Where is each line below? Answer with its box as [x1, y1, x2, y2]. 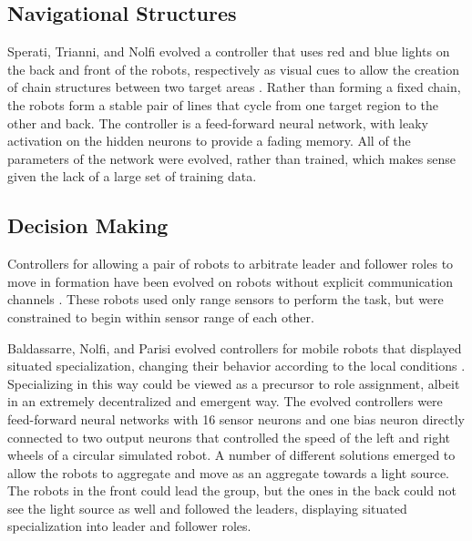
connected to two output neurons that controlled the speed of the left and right [7, 427, 451, 446]
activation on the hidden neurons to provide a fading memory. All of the [7, 131, 411, 150]
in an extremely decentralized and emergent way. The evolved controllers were [7, 392, 443, 411]
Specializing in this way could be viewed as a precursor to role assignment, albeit [7, 373, 460, 393]
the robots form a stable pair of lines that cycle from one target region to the [7, 95, 438, 114]
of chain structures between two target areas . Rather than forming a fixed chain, [7, 77, 461, 97]
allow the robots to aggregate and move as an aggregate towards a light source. [7, 463, 450, 482]
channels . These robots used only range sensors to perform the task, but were [7, 290, 444, 309]
